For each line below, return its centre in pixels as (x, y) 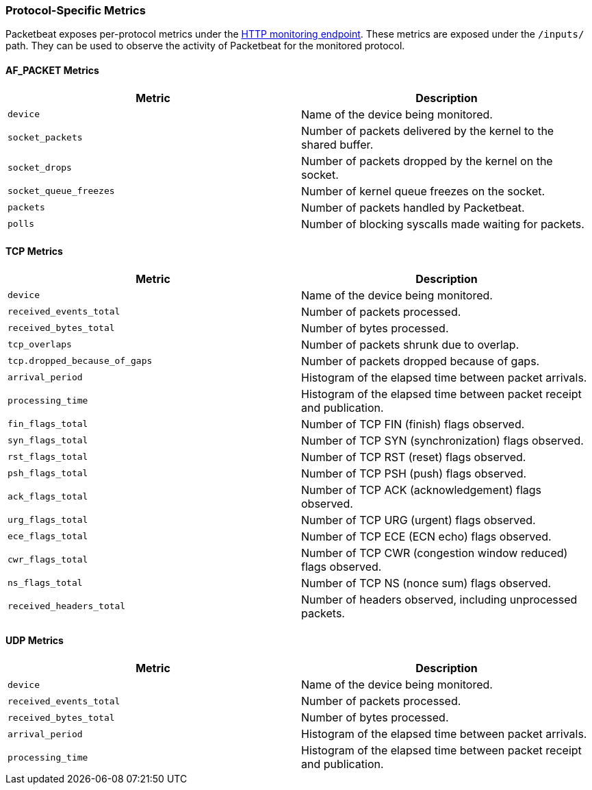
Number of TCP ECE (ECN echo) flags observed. (426, 536)
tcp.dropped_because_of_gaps (80, 361)
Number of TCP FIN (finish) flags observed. (413, 424)
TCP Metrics (34, 251)
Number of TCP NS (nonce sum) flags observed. (426, 583)
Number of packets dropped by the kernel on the (427, 161)
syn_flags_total (48, 441)
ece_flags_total (48, 536)
